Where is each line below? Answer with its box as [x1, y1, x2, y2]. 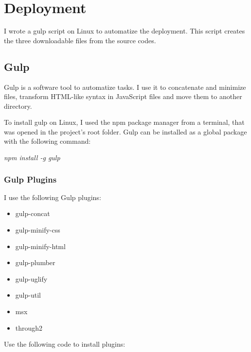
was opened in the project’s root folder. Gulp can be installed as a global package [4, 126, 247, 136]
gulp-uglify [15, 273, 48, 284]
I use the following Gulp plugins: [4, 192, 101, 202]
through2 [15, 322, 43, 333]
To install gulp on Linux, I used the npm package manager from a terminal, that [4, 117, 245, 127]
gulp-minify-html [15, 241, 66, 251]
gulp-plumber [15, 257, 55, 268]
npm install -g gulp [4, 152, 60, 163]
